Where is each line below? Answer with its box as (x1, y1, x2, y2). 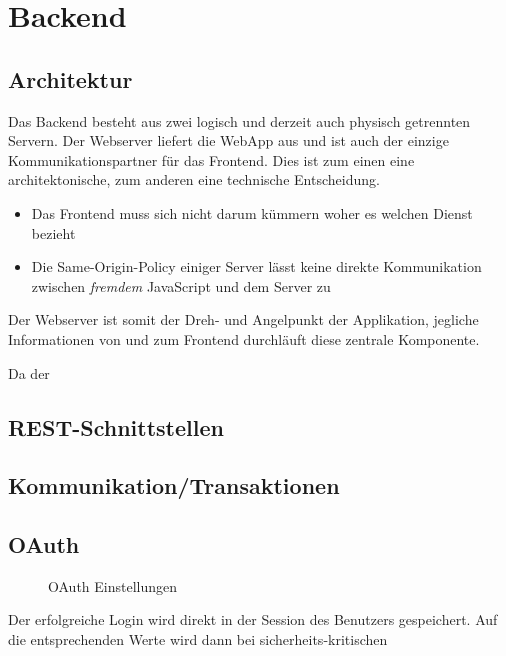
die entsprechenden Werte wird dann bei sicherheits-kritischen (8, 629, 388, 650)
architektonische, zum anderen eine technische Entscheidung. (8, 169, 380, 190)
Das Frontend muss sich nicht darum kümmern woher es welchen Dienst (31, 202, 473, 223)
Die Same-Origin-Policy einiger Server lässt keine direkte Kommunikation (31, 256, 482, 277)
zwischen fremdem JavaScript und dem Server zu (31, 275, 331, 296)
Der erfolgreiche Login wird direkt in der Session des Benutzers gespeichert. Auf (8, 609, 498, 630)
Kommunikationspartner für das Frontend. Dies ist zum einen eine (8, 149, 415, 170)
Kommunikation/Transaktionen (8, 470, 340, 501)
